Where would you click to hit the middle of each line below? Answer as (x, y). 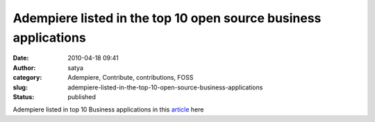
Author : (24, 68)
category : (27, 78)
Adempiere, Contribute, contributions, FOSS (131, 78)
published (82, 96)
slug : (20, 87)
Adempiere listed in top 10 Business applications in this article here (108, 110)
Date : (21, 58)
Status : (24, 96)
